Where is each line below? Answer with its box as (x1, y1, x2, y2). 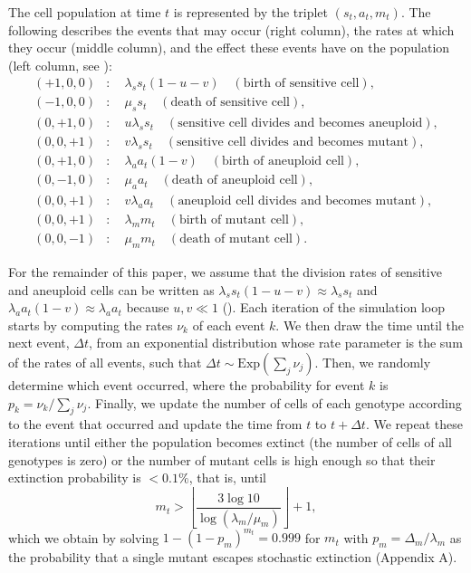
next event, (8, 333, 70, 352)
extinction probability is (8, 468, 141, 487)
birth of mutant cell (178, 214, 289, 227)
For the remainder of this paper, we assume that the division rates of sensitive (8, 263, 442, 282)
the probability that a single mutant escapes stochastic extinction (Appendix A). (8, 548, 457, 567)
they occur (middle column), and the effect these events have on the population (8, 38, 450, 57)
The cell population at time (8, 3, 161, 21)
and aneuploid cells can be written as (8, 280, 215, 299)
